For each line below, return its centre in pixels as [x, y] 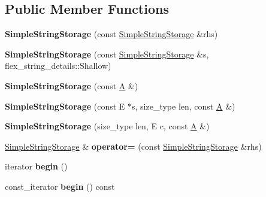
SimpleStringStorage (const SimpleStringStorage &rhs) [111, 34]
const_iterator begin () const [60, 186]
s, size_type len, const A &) [184, 106]
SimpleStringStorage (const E [65, 106]
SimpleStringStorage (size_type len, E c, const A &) [107, 126]
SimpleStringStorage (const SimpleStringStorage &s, [107, 54]
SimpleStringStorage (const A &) [72, 85]
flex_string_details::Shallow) [58, 66]
